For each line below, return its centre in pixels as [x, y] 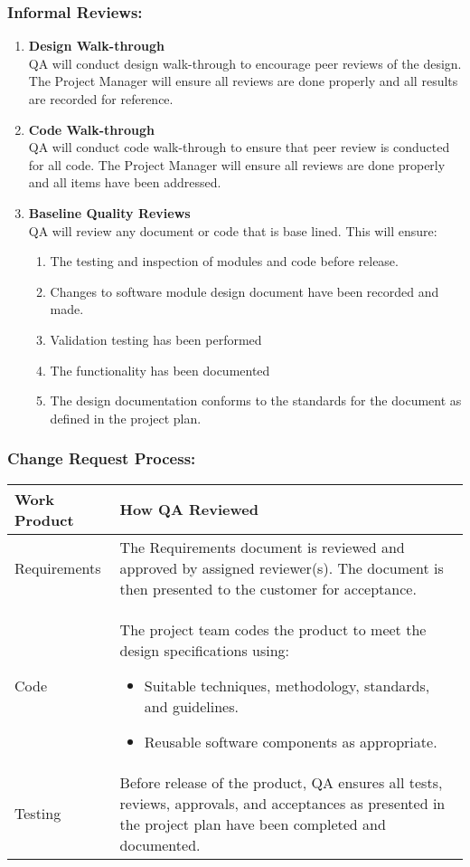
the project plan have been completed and [253, 824]
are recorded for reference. [101, 99]
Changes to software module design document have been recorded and [244, 291]
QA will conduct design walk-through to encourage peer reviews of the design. [245, 63]
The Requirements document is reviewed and [262, 547]
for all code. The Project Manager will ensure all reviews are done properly [237, 164]
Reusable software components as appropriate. [291, 741]
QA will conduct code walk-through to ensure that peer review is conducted [239, 147]
